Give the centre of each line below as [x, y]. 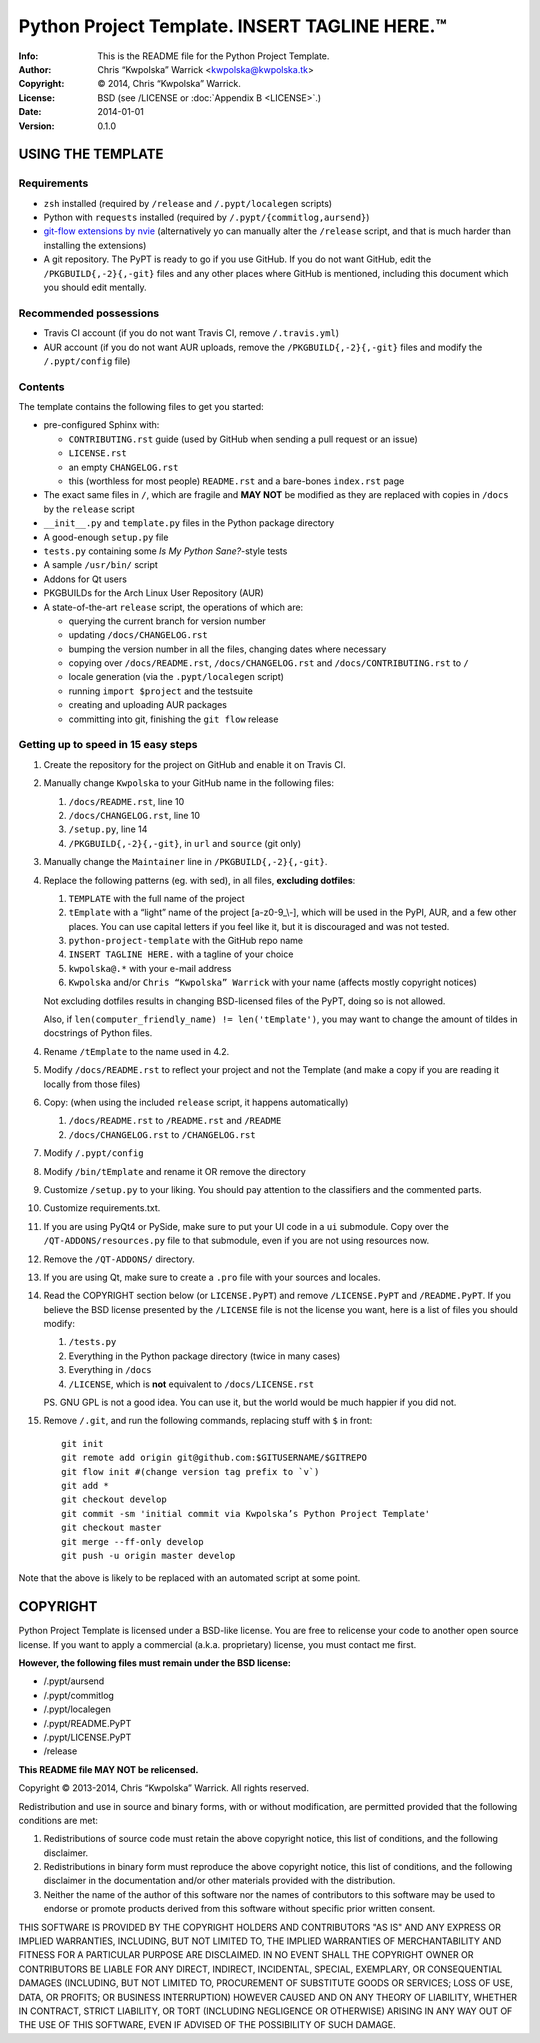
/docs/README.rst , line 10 [126, 801]
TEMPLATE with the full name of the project [156, 898]
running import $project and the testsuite [161, 691]
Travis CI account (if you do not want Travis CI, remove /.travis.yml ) [191, 333]
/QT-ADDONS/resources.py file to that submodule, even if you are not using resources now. [236, 1241]
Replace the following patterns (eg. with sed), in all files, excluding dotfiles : [199, 880]
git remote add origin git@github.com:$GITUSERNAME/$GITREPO [214, 1458]
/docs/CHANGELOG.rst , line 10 [134, 815]
